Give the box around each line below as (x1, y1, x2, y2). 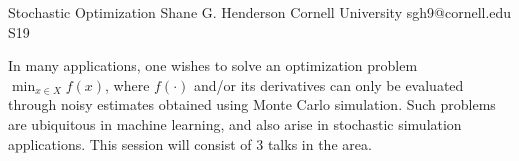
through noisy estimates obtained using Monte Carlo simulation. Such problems (8, 94, 496, 115)
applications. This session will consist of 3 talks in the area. (8, 133, 372, 154)
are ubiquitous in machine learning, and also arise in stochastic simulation (8, 113, 462, 134)
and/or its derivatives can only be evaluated (193, 74, 464, 95)
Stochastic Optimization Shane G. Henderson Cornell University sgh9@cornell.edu (8, 2, 512, 22)
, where (105, 74, 150, 95)
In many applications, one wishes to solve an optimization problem (8, 55, 418, 76)
